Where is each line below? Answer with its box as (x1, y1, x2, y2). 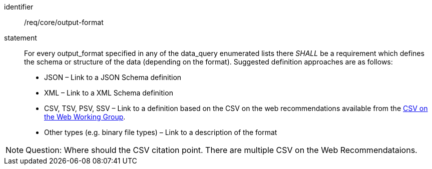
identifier (4, 2, 34, 11)
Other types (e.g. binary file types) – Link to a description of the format (44, 128, 277, 136)
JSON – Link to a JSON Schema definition (44, 73, 182, 81)
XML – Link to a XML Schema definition (44, 88, 173, 97)
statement (4, 33, 37, 42)
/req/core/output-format (24, 18, 104, 26)
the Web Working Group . (44, 112, 126, 121)
